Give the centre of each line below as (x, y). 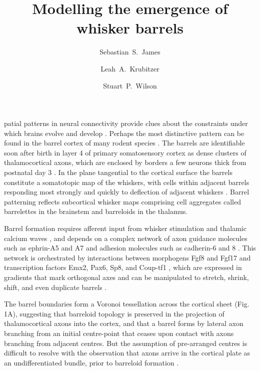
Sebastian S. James (130, 52)
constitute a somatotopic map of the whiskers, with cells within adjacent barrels (127, 182)
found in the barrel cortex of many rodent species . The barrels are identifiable (124, 143)
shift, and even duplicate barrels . (55, 287)
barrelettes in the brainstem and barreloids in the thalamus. (96, 211)
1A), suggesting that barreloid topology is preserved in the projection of (114, 313)
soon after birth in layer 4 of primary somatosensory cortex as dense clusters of (125, 152)
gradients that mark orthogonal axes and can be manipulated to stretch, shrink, (126, 277)
